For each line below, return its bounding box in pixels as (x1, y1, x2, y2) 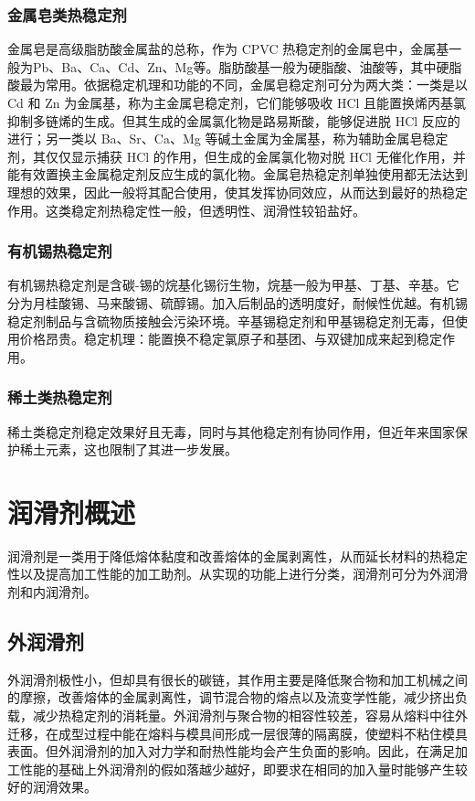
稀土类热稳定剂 (7, 386, 112, 409)
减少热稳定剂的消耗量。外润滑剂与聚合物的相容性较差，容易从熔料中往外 (32, 706, 468, 725)
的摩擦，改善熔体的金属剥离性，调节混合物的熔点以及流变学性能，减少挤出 (7, 688, 455, 707)
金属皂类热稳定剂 (7, 3, 127, 26)
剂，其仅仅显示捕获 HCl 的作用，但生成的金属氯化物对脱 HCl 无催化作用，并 (7, 146, 466, 166)
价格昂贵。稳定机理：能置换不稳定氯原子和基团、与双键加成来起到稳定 (19, 329, 442, 348)
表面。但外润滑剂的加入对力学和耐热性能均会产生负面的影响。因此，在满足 (7, 742, 455, 761)
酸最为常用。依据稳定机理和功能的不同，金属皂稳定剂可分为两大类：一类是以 (7, 75, 468, 94)
